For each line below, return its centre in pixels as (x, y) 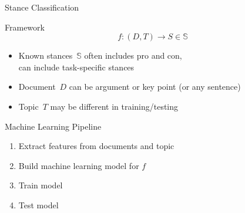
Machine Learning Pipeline (53, 126)
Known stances (46, 55)
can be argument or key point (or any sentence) (155, 87)
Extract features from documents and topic (96, 146)
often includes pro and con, (133, 55)
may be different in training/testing (114, 106)
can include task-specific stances (76, 67)
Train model (41, 185)
